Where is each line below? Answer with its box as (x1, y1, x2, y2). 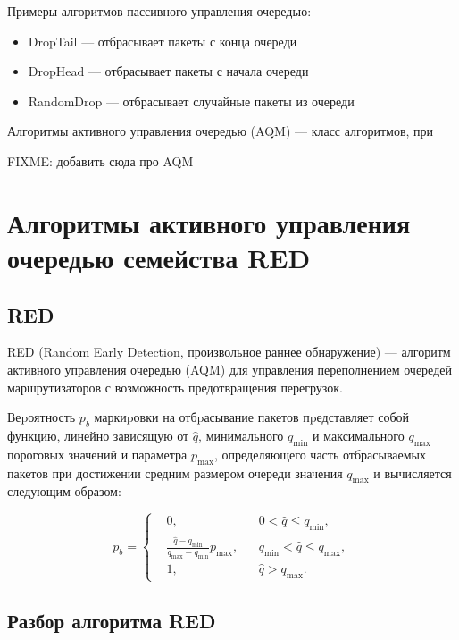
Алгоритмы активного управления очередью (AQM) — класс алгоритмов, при (7, 122, 434, 140)
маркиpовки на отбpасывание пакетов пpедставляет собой (94, 408, 410, 426)
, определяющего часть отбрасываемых (214, 444, 427, 463)
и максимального (313, 425, 405, 444)
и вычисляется (373, 463, 452, 482)
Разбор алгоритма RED (7, 606, 216, 634)
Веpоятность (7, 408, 76, 426)
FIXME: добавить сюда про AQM (7, 151, 194, 170)
